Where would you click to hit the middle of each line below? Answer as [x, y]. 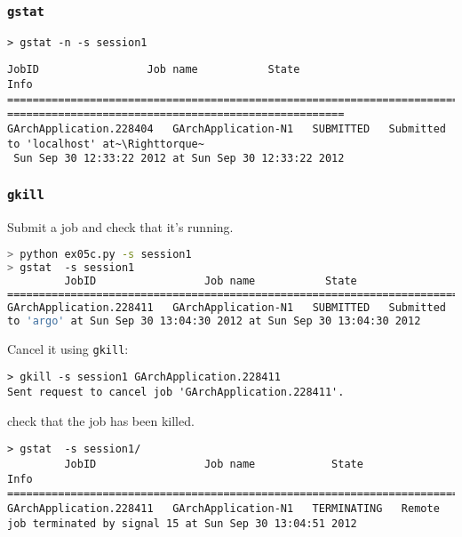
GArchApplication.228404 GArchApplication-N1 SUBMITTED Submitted [227, 129]
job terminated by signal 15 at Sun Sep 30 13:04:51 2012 [182, 523]
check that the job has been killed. [101, 420]
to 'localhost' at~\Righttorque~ [106, 144]
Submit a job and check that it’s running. [120, 226]
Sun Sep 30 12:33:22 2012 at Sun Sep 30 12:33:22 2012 [179, 159]
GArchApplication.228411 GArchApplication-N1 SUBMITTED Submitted [227, 307]
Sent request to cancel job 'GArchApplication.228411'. [176, 392]
